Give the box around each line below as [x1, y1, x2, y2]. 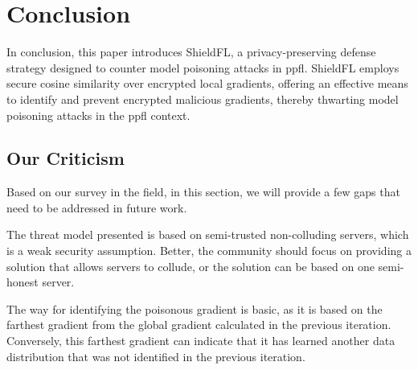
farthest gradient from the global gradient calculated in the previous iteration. [6, 316, 391, 333]
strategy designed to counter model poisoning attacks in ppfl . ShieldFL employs [6, 59, 400, 76]
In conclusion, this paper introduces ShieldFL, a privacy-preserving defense [6, 43, 376, 60]
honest [6, 273, 39, 290]
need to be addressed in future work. [6, 199, 187, 216]
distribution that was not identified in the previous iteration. [6, 347, 305, 364]
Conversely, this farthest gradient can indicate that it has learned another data [6, 332, 395, 349]
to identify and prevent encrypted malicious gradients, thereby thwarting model [6, 90, 399, 107]
